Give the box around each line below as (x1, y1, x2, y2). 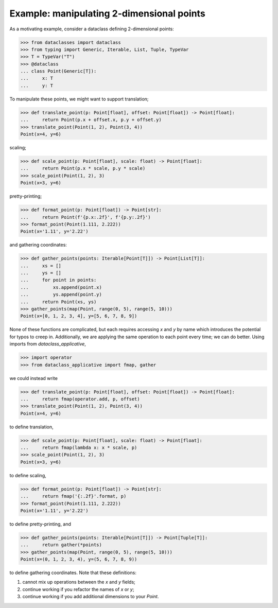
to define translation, (9, 424, 54, 430)
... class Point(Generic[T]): (20, 68, 97, 74)
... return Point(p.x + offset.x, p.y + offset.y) (20, 117, 162, 123)
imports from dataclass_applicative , (9, 341, 86, 347)
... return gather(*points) (20, 542, 102, 548)
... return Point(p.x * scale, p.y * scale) (20, 165, 146, 171)
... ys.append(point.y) (20, 291, 102, 298)
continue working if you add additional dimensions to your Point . (22, 594, 159, 600)
